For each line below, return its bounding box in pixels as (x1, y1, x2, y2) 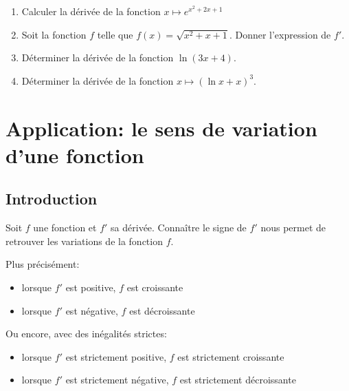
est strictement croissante (177, 349, 284, 363)
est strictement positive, (65, 349, 167, 363)
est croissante (126, 279, 183, 294)
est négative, (65, 303, 118, 317)
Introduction (5, 188, 98, 209)
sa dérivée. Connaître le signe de (111, 220, 247, 235)
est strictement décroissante (179, 372, 296, 387)
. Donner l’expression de (229, 27, 331, 41)
